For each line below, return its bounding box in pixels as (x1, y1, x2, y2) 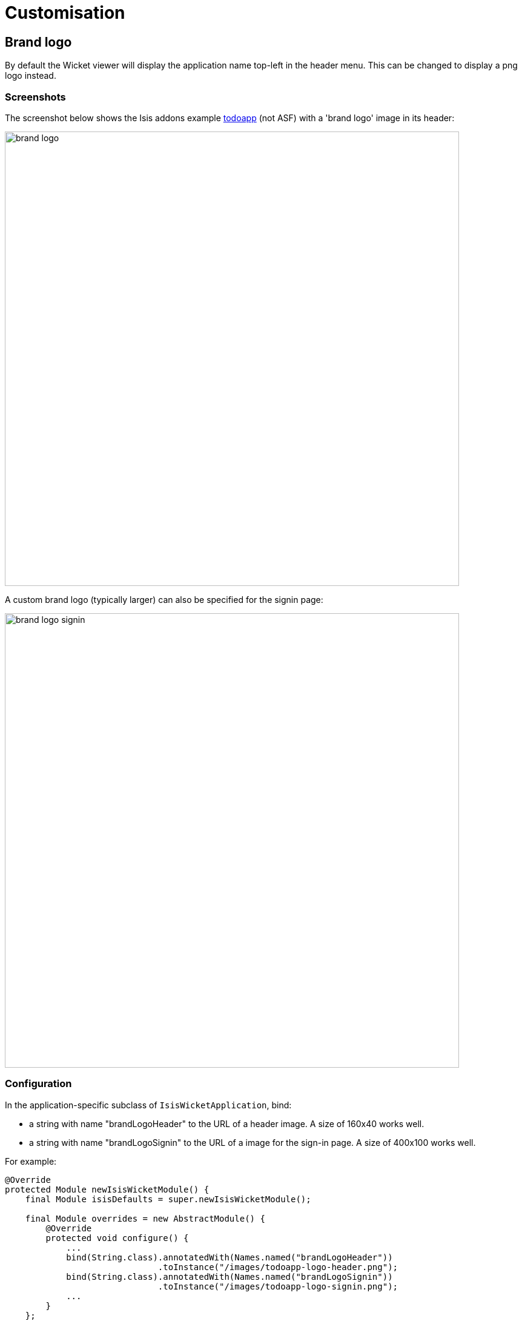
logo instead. (5, 70, 56, 81)
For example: (5, 1156, 57, 1166)
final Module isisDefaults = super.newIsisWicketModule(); (25, 1194, 311, 1204)
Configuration (5, 1077, 72, 1090)
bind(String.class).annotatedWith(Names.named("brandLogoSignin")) (66, 1271, 393, 1282)
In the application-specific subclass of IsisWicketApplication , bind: (5, 1099, 292, 1110)
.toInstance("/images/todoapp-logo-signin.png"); (157, 1281, 398, 1291)
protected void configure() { (45, 1233, 189, 1243)
